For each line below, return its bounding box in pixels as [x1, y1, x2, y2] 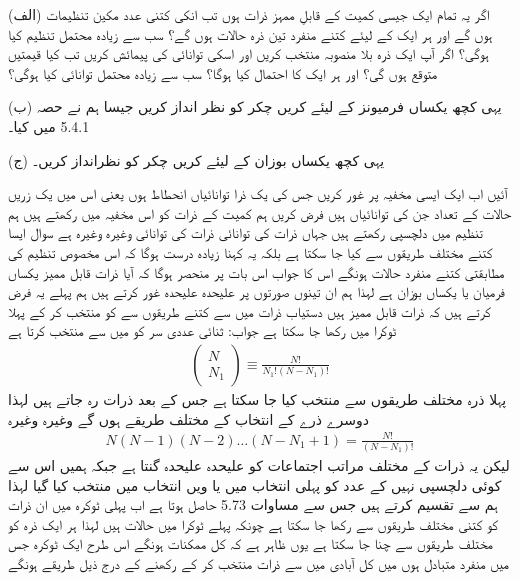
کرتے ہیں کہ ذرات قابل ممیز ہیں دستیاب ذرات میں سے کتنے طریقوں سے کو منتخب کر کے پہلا [8, 300, 491, 321]
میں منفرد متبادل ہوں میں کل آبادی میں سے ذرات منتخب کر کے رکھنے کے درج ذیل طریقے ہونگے [8, 552, 509, 573]
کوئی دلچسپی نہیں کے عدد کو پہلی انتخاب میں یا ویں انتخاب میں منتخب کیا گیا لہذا [8, 474, 502, 495]
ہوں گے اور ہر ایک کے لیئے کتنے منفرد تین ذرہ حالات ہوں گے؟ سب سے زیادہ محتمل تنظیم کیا [8, 23, 493, 44]
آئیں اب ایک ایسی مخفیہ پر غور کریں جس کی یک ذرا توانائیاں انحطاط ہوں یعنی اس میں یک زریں [8, 183, 508, 204]
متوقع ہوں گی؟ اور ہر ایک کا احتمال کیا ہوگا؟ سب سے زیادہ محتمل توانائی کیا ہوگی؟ [8, 62, 438, 83]
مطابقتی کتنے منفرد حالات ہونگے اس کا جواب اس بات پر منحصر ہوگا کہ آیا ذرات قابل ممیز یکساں [8, 261, 505, 282]
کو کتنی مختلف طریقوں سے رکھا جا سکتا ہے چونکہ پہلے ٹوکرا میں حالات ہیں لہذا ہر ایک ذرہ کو [8, 513, 499, 534]
